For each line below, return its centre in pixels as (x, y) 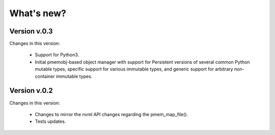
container (45, 76)
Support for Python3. (57, 55)
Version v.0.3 (31, 31)
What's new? (38, 13)
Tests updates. (50, 121)
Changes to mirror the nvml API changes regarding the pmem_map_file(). (112, 114)
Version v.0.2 (31, 91)
